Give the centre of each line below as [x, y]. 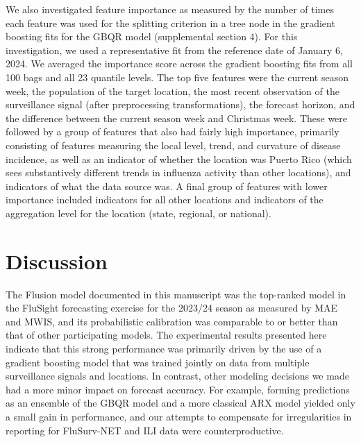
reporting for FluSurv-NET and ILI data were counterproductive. [145, 430]
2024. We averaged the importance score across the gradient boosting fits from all [179, 63]
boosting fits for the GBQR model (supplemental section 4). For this [152, 36]
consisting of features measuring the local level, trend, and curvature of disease [173, 145]
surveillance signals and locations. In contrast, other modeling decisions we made [177, 376]
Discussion [57, 261]
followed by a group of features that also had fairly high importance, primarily [173, 131]
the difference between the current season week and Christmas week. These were [177, 118]
